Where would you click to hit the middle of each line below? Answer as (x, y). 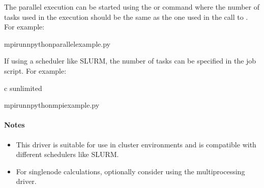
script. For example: (35, 70)
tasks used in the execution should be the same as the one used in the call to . (126, 17)
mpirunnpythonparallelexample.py (57, 43)
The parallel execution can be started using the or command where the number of (132, 7)
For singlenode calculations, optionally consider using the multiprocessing (130, 171)
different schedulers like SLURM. (67, 154)
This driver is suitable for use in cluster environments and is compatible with (136, 144)
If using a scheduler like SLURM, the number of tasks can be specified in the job (130, 61)
